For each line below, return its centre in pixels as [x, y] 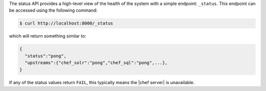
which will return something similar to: [48, 36]
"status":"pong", [46, 56]
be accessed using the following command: [53, 10]
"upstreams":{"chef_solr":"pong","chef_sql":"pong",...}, [96, 63]
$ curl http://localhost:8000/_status [66, 23]
